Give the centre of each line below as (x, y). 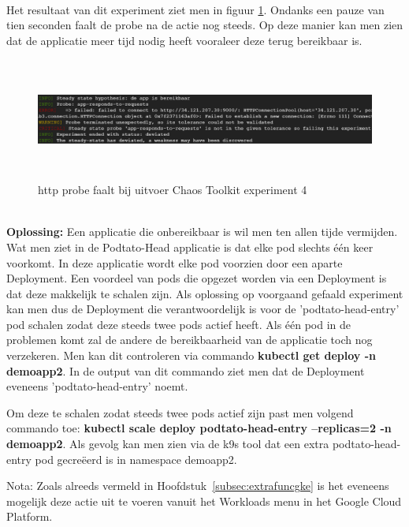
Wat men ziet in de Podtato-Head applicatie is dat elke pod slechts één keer (190, 247)
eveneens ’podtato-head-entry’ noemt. (97, 386)
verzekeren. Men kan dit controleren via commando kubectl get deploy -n (191, 355)
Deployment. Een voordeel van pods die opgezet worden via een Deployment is (197, 278)
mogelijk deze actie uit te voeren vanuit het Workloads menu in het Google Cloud (204, 501)
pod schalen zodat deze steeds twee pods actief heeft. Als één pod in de (179, 324)
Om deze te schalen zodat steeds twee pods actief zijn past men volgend (180, 412)
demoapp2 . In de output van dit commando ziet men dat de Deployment (186, 370)
